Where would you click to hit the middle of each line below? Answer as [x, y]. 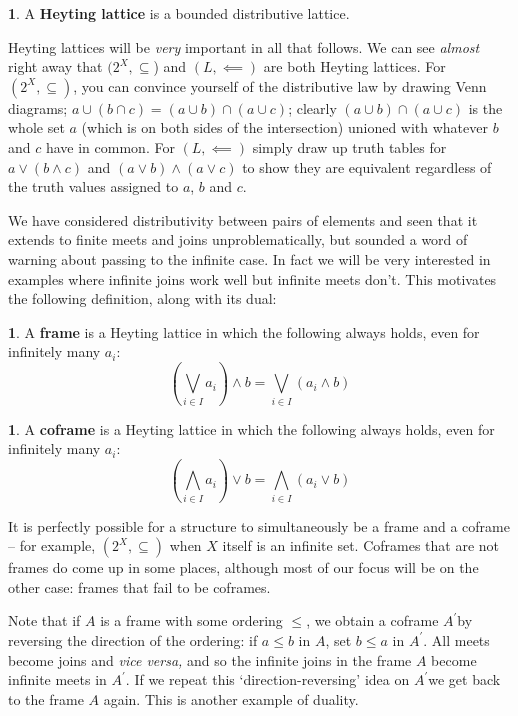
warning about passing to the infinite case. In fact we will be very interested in [249, 258]
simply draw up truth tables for [349, 146]
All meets [460, 639]
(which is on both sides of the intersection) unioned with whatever [284, 127]
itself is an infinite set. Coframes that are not [361, 545]
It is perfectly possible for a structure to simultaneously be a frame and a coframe [259, 525]
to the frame [46, 698]
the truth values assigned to [93, 186]
